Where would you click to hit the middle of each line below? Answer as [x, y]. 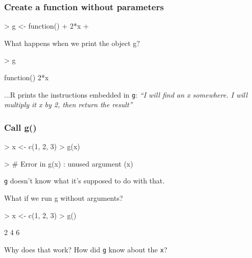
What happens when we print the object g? [72, 43]
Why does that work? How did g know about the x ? [86, 249]
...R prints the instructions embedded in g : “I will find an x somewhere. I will [126, 94]
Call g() [20, 127]
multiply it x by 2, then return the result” [68, 104]
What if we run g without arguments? [64, 197]
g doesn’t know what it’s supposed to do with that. [84, 181]
